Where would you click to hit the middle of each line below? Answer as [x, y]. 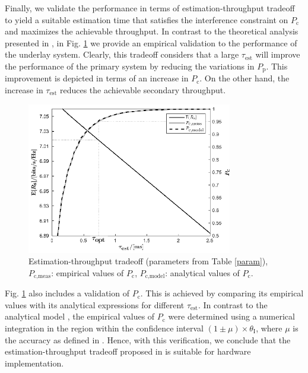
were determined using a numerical [231, 316]
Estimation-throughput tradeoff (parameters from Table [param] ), [148, 261]
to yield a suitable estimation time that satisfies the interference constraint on [147, 19]
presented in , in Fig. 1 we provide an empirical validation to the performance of [151, 42]
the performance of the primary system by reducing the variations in [130, 66]
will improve [278, 54]
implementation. [34, 363]
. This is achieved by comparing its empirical [222, 293]
